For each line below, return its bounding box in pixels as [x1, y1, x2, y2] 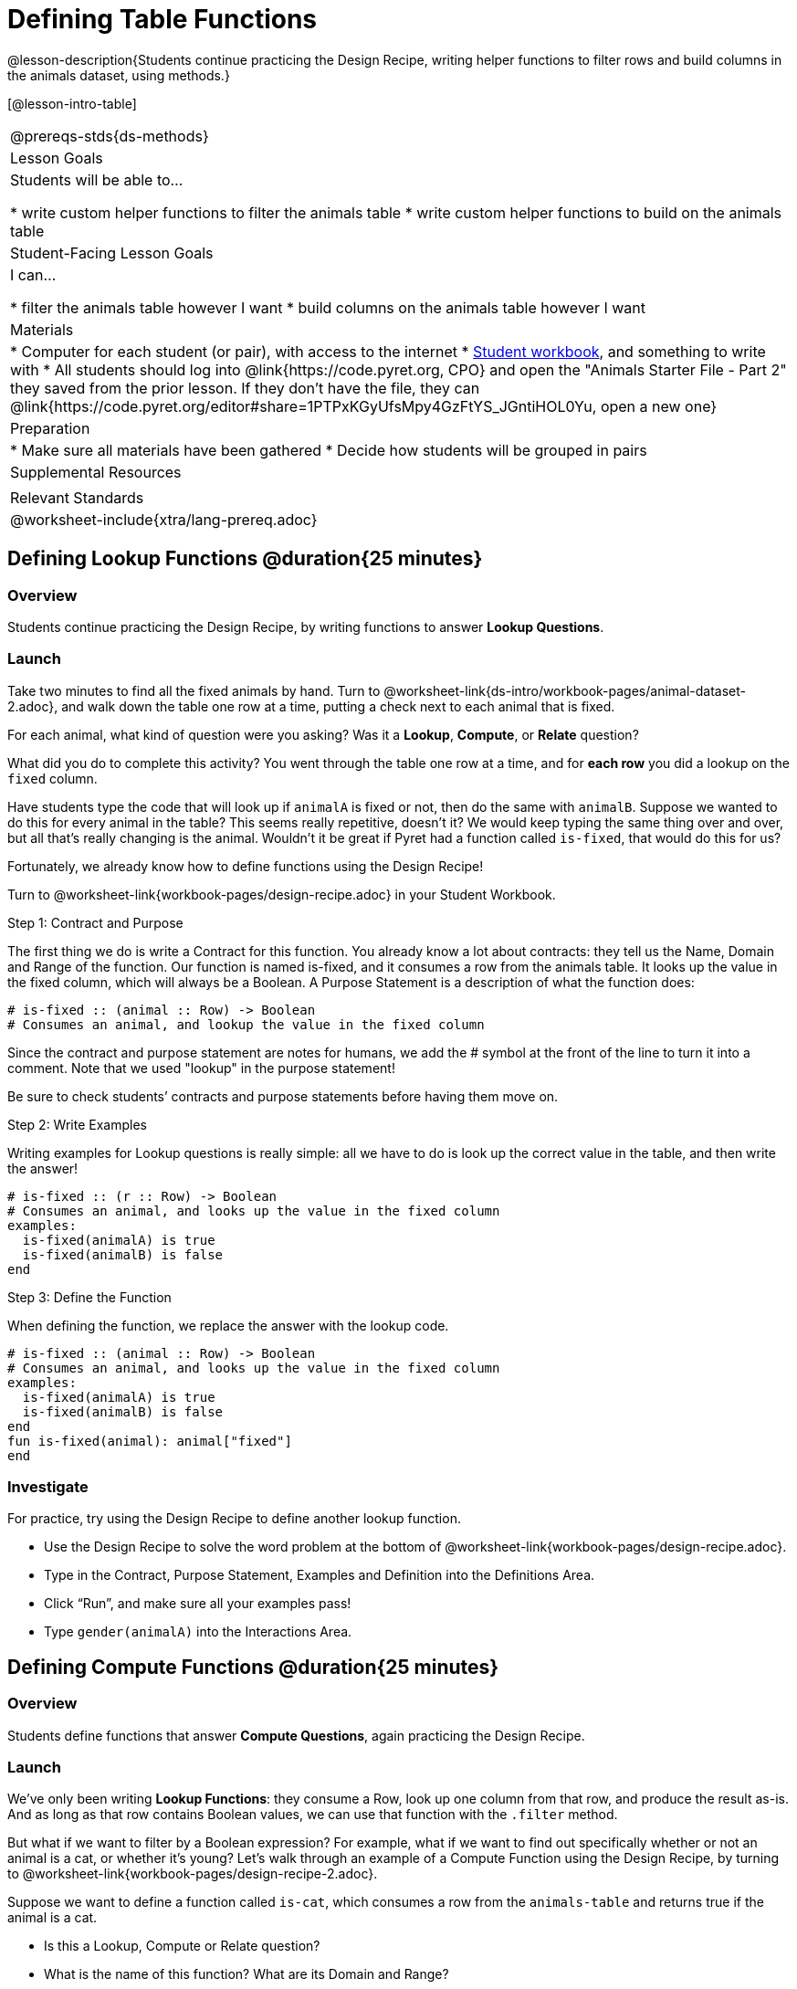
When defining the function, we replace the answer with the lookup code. [7, 1317, 449, 1333]
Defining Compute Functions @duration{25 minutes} [7, 1655, 499, 1679]
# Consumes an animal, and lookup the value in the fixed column [7, 1016, 485, 1032]
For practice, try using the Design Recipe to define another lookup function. [7, 1510, 461, 1527]
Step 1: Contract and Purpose [7, 914, 184, 931]
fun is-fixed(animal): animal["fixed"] [7, 1433, 292, 1448]
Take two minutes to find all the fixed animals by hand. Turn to [7, 682, 381, 699]
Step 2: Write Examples [7, 1116, 147, 1132]
